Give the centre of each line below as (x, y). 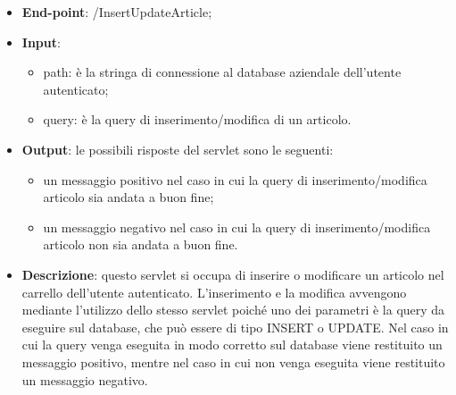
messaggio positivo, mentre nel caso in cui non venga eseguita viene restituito (233, 361)
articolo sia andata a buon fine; (129, 197)
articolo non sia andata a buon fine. (141, 244)
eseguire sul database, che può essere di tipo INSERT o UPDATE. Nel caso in (235, 327)
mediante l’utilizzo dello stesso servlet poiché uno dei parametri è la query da (233, 310)
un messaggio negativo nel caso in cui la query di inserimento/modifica (237, 227)
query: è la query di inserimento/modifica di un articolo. (197, 119)
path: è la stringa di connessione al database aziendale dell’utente (222, 72)
